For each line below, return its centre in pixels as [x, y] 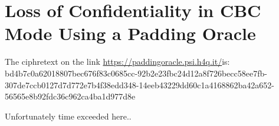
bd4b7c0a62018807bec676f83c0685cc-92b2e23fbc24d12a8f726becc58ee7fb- [136, 73]
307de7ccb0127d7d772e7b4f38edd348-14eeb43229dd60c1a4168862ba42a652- [139, 84]
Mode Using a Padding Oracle [130, 33]
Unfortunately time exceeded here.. [68, 116]
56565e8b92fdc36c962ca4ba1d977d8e [70, 96]
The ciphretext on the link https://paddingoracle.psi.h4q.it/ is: [117, 62]
